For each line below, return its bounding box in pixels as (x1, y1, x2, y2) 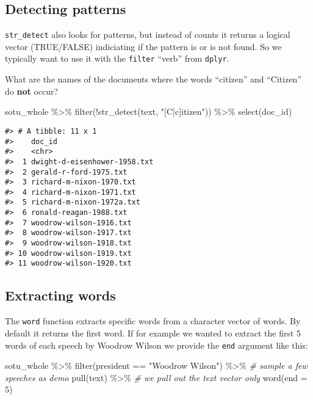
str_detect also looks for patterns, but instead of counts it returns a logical (5, 28, 290, 41)
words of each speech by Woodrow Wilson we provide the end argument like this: (5, 338, 308, 351)
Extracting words (5, 286, 116, 305)
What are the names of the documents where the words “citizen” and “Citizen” (5, 73, 302, 85)
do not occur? (5, 84, 59, 97)
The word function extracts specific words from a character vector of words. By (5, 315, 301, 327)
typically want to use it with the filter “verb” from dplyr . (5, 52, 229, 65)
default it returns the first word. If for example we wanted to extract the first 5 (5, 326, 301, 339)
